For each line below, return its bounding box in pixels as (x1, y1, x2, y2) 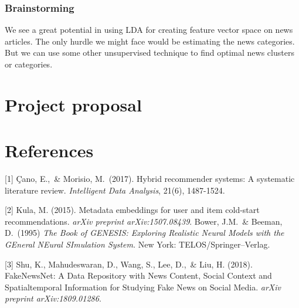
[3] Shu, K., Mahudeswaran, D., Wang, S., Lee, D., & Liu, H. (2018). (5, 258, 253, 270)
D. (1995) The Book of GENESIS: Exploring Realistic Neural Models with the (5, 226, 284, 239)
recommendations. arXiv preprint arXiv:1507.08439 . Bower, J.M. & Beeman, (5, 215, 283, 227)
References (5, 138, 94, 163)
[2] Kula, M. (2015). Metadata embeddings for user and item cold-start (5, 204, 260, 216)
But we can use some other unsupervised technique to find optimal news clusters (5, 46, 294, 59)
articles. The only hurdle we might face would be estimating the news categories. (5, 35, 295, 47)
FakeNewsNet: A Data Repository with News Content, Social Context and (5, 269, 272, 282)
